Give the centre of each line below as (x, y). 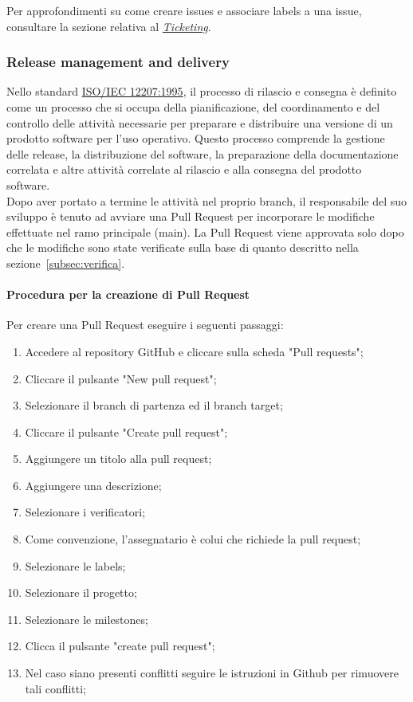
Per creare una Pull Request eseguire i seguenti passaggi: (145, 325)
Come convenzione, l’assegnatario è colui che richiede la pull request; (193, 539)
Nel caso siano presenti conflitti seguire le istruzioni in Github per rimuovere (212, 673)
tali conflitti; (56, 688)
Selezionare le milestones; (87, 619)
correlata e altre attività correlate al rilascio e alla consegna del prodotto (184, 169)
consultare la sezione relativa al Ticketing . (109, 26)
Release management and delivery (118, 62)
